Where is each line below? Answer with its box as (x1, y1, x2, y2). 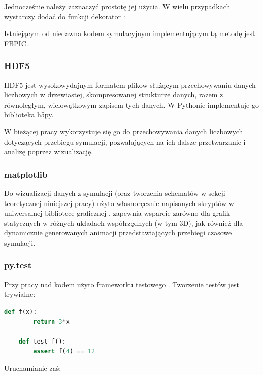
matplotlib (4, 167, 48, 180)
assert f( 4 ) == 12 (33, 348, 95, 355)
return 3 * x (33, 318, 70, 325)
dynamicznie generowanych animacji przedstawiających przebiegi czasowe (4, 227, 232, 238)
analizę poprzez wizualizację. (4, 146, 93, 157)
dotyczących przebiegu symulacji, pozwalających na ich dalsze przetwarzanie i (4, 136, 246, 147)
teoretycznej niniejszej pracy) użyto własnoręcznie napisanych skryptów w (4, 197, 234, 208)
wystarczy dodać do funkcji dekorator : (4, 11, 125, 21)
